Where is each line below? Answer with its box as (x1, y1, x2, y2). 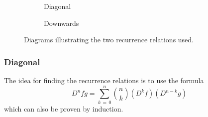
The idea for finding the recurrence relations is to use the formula (4, 75, 204, 85)
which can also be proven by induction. (4, 103, 123, 114)
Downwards (44, 17, 79, 28)
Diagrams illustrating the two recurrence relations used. (24, 34, 194, 45)
